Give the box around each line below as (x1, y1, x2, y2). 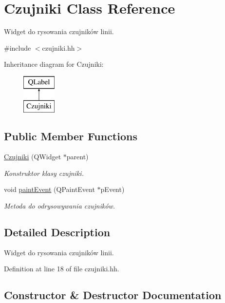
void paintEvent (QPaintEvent (4, 184, 95, 194)
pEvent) (100, 184, 125, 194)
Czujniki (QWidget (4, 151, 61, 162)
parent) (66, 151, 89, 162)
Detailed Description (4, 225, 111, 240)
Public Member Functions (4, 129, 137, 144)
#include (4, 42, 31, 53)
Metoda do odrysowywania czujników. (4, 201, 115, 211)
